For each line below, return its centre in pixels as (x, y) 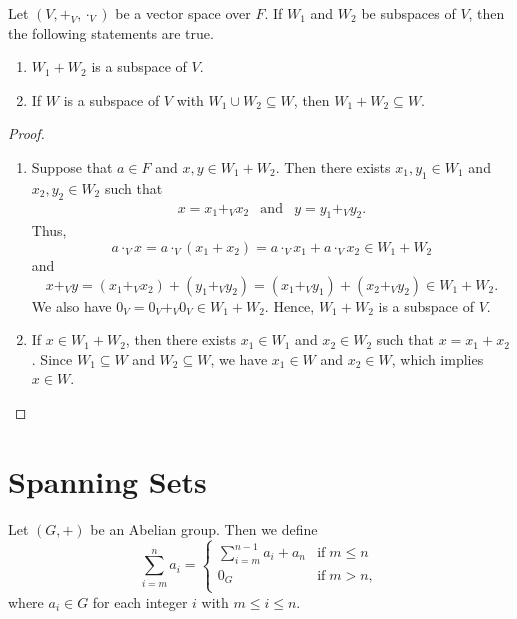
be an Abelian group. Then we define (204, 528)
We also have (71, 305)
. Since (52, 358)
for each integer (140, 601)
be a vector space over (183, 13)
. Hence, (289, 305)
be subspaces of (408, 13)
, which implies (437, 358)
